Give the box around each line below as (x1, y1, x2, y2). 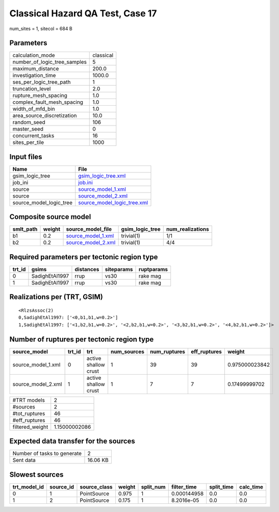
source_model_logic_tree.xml (78, 199, 148, 206)
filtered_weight (12, 423, 48, 430)
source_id (49, 483, 74, 490)
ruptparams (138, 266, 168, 273)
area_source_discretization (12, 112, 77, 119)
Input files (9, 152, 43, 161)
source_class (80, 483, 113, 490)
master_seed (12, 126, 43, 133)
